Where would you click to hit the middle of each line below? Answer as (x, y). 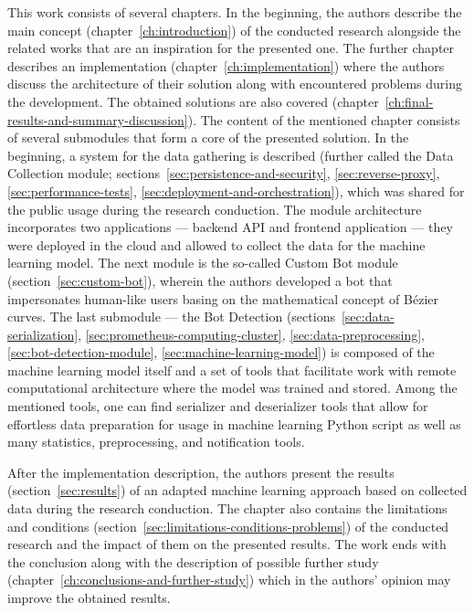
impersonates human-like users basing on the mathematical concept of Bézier (223, 298)
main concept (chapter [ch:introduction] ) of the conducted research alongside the (234, 30)
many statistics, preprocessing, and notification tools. (156, 442)
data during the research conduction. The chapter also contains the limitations (227, 508)
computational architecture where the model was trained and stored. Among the (232, 388)
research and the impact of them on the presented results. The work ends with (227, 544)
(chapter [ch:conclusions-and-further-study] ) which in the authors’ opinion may (229, 580)
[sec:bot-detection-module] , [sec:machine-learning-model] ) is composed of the (221, 352)
